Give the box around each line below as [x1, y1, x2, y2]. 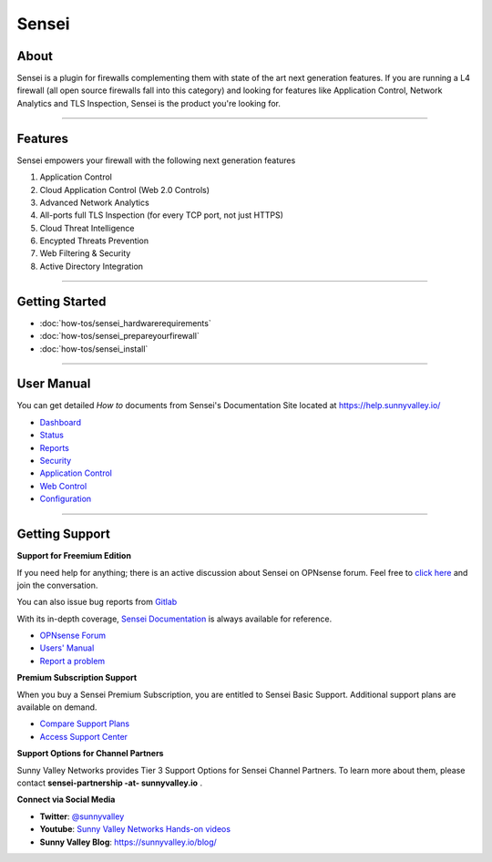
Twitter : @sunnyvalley [39, 811, 125, 822]
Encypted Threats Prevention [39, 235, 149, 246]
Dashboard [39, 416, 82, 427]
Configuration [39, 493, 92, 505]
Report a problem [39, 655, 106, 666]
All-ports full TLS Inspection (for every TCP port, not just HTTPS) [39, 210, 284, 221]
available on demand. [16, 702, 97, 713]
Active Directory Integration [39, 261, 144, 272]
